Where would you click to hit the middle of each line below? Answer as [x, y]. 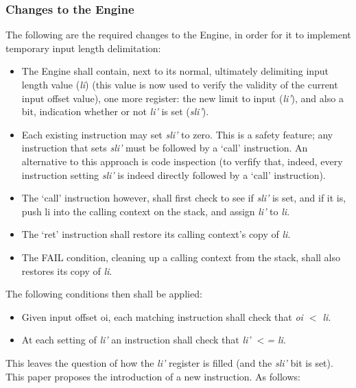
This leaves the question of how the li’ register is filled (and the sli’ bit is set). [169, 362]
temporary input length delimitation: [83, 48]
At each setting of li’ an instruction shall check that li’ [136, 340]
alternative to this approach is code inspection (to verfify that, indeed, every [182, 161]
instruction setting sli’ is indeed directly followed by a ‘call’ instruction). [174, 174]
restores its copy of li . [67, 270]
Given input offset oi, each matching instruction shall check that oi [162, 316]
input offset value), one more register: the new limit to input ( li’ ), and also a [182, 98]
